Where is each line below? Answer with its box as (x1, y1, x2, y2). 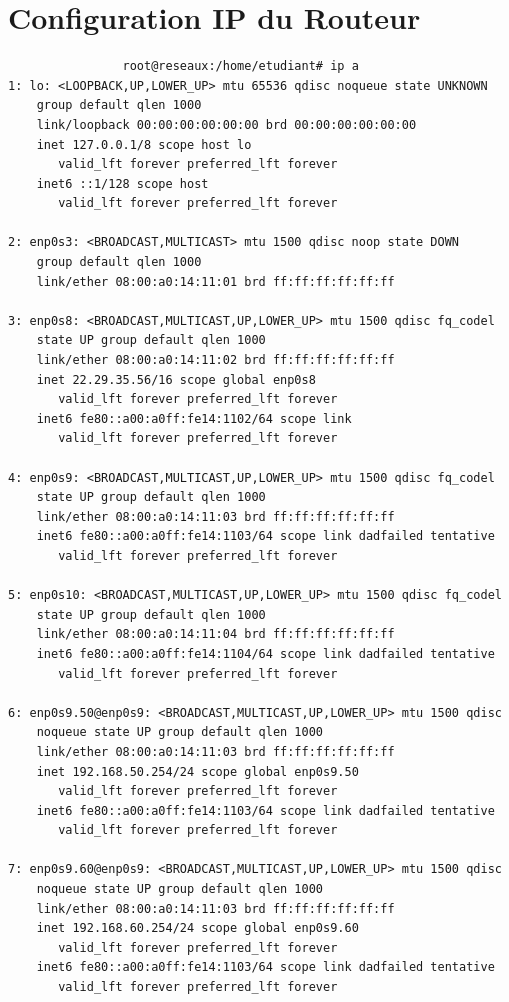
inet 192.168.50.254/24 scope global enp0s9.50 (36, 764, 359, 779)
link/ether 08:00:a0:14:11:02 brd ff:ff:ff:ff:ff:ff (36, 353, 395, 368)
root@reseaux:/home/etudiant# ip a (122, 59, 359, 74)
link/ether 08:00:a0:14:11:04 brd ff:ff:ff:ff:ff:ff (36, 627, 395, 642)
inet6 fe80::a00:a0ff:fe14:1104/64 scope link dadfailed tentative (36, 646, 495, 661)
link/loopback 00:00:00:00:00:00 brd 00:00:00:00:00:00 (36, 117, 417, 132)
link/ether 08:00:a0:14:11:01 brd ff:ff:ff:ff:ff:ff (36, 274, 395, 289)
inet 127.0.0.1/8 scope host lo (36, 137, 252, 152)
